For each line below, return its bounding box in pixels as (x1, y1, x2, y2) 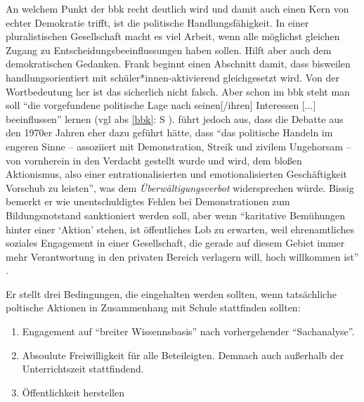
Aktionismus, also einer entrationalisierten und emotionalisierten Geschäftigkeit (6, 167, 348, 181)
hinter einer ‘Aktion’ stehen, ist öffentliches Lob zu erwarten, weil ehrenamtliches (6, 221, 355, 236)
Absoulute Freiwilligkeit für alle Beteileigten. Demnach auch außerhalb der (22, 347, 344, 362)
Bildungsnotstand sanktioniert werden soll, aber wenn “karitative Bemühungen (6, 207, 346, 222)
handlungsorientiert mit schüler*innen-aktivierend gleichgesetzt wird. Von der (6, 70, 339, 84)
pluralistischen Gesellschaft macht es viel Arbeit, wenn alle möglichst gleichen (6, 29, 340, 44)
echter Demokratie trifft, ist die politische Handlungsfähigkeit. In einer (6, 15, 309, 30)
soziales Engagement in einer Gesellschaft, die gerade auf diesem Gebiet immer (6, 235, 345, 250)
